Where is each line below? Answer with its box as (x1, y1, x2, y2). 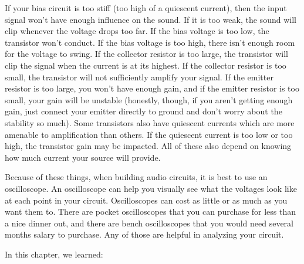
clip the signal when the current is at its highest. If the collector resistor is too (5, 59, 286, 71)
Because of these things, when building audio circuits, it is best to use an (5, 171, 268, 183)
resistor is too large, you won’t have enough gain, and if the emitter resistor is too (5, 82, 299, 94)
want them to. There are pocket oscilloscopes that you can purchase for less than (5, 205, 296, 218)
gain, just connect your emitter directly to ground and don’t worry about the (5, 105, 282, 117)
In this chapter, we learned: (5, 248, 103, 260)
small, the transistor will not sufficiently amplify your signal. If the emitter (5, 70, 273, 83)
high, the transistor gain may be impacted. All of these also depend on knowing (5, 140, 292, 152)
